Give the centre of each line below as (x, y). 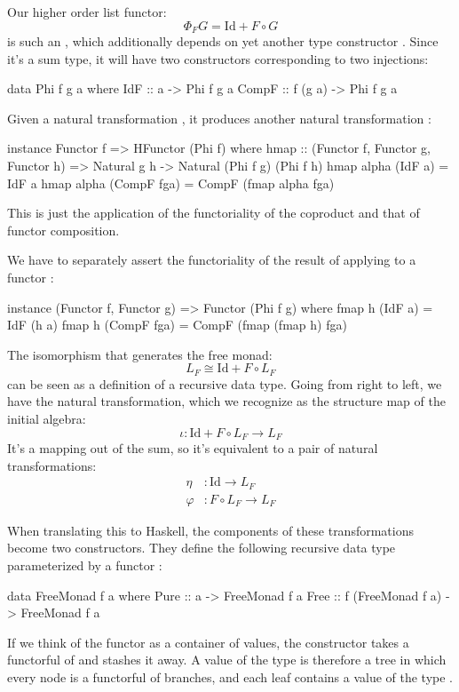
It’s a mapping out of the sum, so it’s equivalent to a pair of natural (193, 448)
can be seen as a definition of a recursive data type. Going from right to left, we (225, 383)
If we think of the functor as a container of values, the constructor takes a (208, 642)
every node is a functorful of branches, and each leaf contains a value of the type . (230, 676)
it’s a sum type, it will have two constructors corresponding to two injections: (218, 58)
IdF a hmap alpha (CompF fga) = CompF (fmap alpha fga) (171, 183)
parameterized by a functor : (85, 565)
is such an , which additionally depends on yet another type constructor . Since (223, 41)
